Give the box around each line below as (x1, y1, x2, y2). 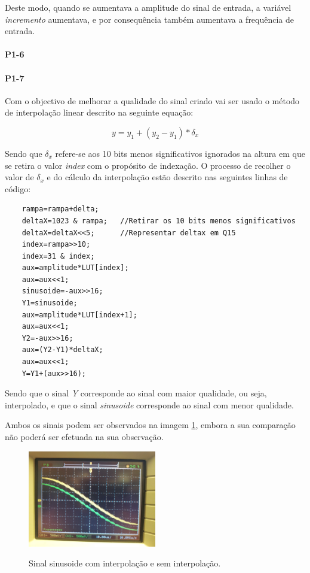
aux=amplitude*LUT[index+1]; (22, 310, 137, 319)
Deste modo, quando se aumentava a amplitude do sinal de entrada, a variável (5, 1, 291, 13)
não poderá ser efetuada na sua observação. (5, 430, 164, 443)
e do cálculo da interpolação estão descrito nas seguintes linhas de (47, 171, 288, 183)
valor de (5, 171, 34, 183)
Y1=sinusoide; (22, 299, 78, 308)
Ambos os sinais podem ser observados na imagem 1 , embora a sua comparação (5, 419, 296, 431)
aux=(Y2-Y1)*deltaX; (22, 345, 103, 354)
